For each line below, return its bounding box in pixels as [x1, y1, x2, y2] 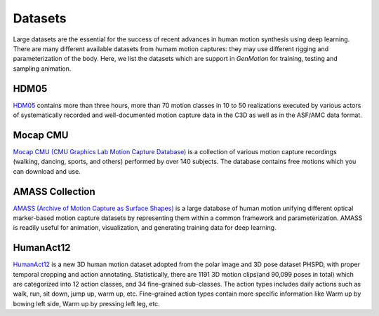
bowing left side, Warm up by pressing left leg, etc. [13, 299, 161, 308]
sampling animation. [13, 64, 72, 73]
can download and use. [13, 167, 81, 175]
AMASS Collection [13, 186, 96, 198]
